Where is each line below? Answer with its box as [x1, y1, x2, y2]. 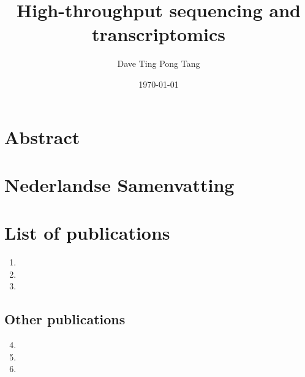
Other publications [4, 310, 126, 329]
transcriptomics [92, 21, 225, 47]
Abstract [4, 124, 80, 149]
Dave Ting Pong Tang [117, 57, 200, 70]
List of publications [4, 220, 170, 245]
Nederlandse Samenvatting [4, 172, 235, 197]
